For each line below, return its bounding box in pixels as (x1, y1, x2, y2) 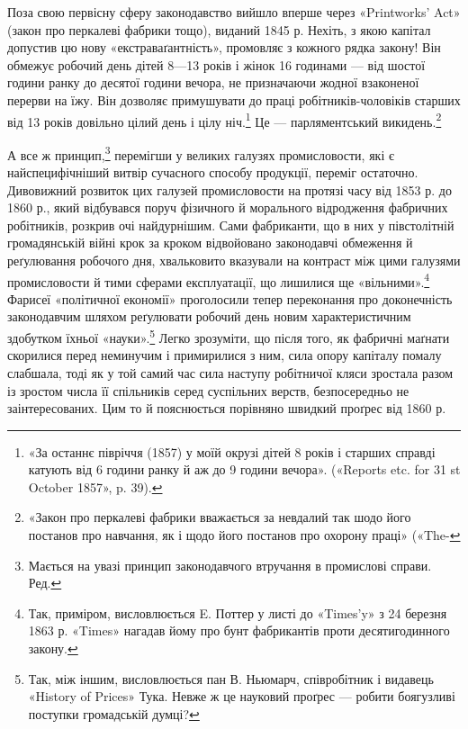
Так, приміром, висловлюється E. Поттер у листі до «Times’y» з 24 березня (28, 603, 447, 622)
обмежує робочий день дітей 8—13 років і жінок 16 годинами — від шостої (7, 55, 426, 74)
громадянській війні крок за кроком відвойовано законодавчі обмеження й (7, 233, 413, 252)
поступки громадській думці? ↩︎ (28, 704, 200, 723)
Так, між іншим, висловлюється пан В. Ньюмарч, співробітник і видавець (28, 669, 434, 688)
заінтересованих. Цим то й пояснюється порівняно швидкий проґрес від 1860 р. (7, 399, 446, 418)
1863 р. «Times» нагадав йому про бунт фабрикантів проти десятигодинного (28, 621, 450, 640)
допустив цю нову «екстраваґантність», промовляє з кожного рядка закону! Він (7, 38, 441, 57)
